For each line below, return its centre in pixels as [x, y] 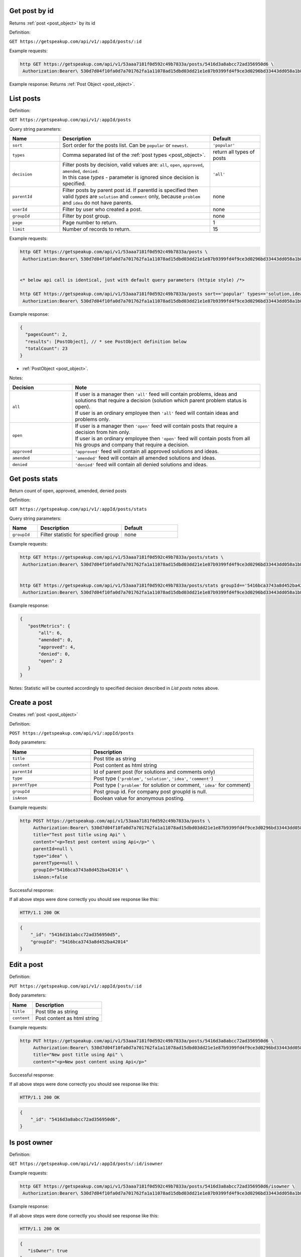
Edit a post [26, 965]
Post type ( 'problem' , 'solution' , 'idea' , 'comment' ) [153, 778]
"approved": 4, [57, 647]
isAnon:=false [50, 877]
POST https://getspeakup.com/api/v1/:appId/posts [71, 733]
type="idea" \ [50, 856]
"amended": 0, [56, 640]
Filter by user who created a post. [102, 210]
